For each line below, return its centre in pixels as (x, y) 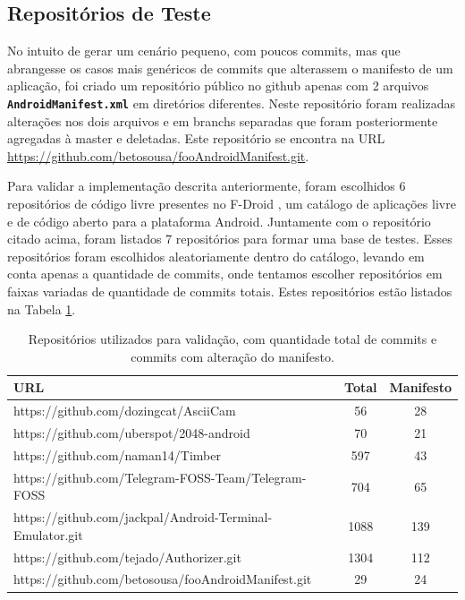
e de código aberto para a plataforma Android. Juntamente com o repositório (219, 221)
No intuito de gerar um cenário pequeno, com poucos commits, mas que (204, 51)
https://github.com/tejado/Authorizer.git (127, 557)
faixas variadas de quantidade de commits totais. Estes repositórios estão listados (230, 291)
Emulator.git (48, 534)
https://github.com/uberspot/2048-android (132, 433)
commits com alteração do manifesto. (232, 356)
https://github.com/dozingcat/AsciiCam (125, 411)
